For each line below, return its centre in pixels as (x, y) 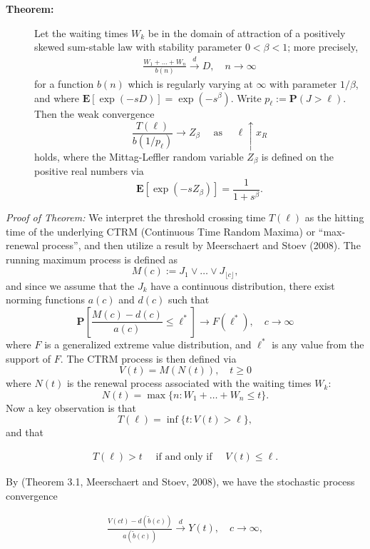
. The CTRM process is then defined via (148, 358)
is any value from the (318, 344)
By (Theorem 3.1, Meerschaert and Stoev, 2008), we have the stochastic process (180, 481)
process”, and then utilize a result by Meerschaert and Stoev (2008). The (201, 245)
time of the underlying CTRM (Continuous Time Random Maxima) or (161, 231)
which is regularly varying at (190, 83)
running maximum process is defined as (92, 259)
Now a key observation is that (71, 407)
